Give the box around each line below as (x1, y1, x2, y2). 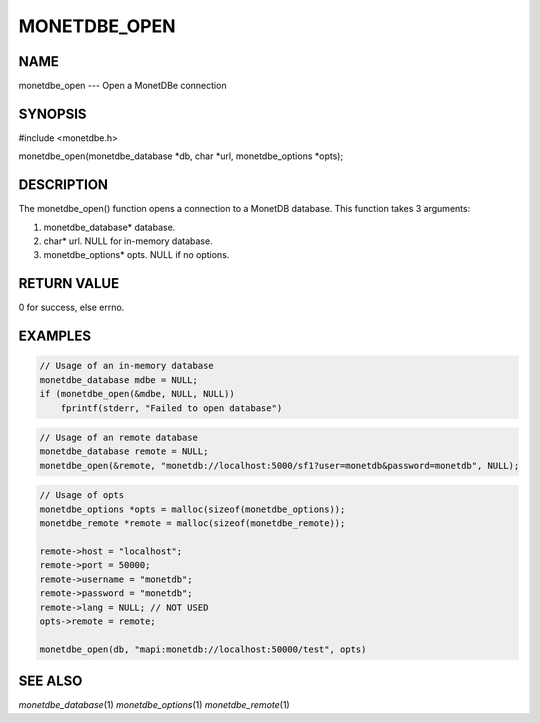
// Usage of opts (39, 490, 125, 501)
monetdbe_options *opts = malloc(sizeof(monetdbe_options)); (39, 503, 346, 515)
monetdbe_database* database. (43, 221, 176, 233)
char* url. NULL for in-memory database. (43, 235, 214, 247)
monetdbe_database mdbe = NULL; (39, 374, 199, 385)
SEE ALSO (18, 673, 83, 690)
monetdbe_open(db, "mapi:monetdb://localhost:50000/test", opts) (39, 643, 367, 655)
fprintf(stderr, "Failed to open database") (60, 402, 283, 414)
